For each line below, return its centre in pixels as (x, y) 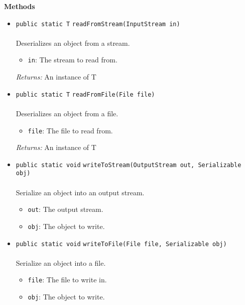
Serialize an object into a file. (61, 262)
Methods (20, 6)
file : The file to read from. (70, 130)
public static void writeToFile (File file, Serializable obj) (121, 244)
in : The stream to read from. (73, 60)
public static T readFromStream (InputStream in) (98, 24)
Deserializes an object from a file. (67, 113)
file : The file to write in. (67, 280)
